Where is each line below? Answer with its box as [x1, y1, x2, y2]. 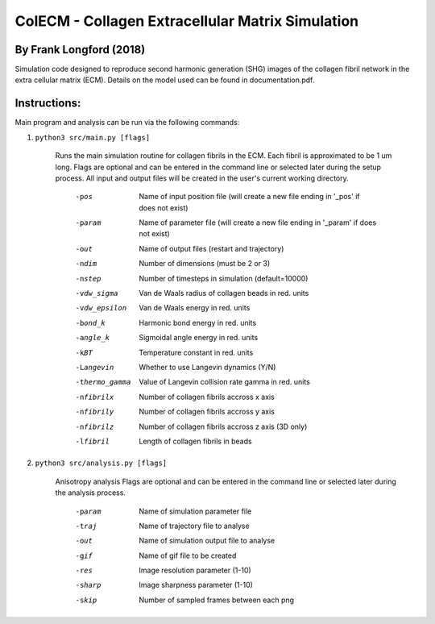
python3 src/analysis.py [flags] [35, 459, 168, 468]
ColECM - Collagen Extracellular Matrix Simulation [14, 12, 358, 30]
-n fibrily [75, 407, 114, 417]
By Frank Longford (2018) [14, 43, 146, 56]
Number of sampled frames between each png [139, 595, 294, 605]
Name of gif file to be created [139, 551, 237, 560]
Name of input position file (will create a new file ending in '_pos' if [139, 192, 360, 202]
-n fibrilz [75, 422, 114, 431]
